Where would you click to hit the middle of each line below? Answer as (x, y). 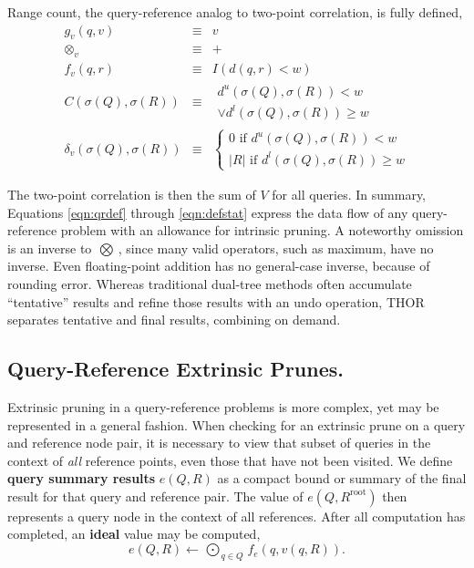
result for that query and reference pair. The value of (155, 496)
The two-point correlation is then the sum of (132, 194)
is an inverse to (50, 248)
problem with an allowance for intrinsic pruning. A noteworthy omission (262, 230)
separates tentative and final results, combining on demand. (174, 320)
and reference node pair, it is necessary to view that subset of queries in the (219, 443)
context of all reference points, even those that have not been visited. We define (230, 460)
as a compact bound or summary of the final (342, 478)
